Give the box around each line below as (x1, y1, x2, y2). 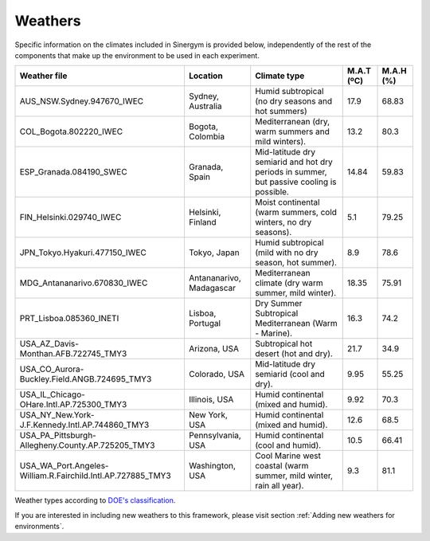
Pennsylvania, (188, 430, 242, 441)
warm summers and (255, 126, 330, 137)
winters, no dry (255, 217, 312, 228)
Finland (188, 217, 217, 228)
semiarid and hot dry (255, 156, 334, 167)
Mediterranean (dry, (255, 116, 330, 127)
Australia (188, 100, 222, 112)
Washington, (188, 461, 236, 472)
